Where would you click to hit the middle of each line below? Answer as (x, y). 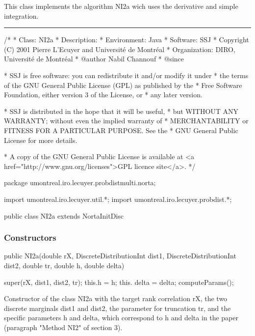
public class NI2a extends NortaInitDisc (64, 215)
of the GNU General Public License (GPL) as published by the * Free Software (123, 85)
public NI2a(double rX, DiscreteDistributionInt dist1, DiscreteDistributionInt (120, 256)
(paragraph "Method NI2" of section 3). (63, 327)
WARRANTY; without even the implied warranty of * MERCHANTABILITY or (126, 121)
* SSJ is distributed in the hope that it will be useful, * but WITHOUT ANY (121, 111)
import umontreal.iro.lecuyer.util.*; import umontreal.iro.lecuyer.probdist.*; (118, 199)
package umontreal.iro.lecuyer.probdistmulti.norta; (80, 182)
